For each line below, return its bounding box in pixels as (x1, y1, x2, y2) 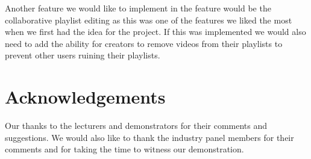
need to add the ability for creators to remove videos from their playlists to (5, 37, 283, 49)
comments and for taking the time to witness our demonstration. (5, 143, 244, 155)
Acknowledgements (5, 84, 166, 109)
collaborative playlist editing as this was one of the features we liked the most (5, 13, 292, 26)
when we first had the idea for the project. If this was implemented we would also (5, 25, 306, 38)
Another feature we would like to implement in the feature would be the (5, 2, 271, 14)
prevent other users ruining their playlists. (5, 49, 160, 61)
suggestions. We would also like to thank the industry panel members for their (5, 131, 294, 143)
